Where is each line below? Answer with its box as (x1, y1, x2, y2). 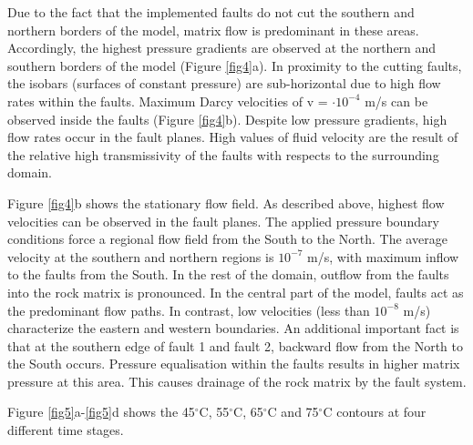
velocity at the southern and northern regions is (7, 247, 274, 266)
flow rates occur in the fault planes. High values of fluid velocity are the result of (7, 127, 458, 147)
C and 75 (267, 402, 319, 421)
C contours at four (323, 402, 427, 421)
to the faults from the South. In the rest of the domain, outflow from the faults (7, 265, 449, 284)
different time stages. (7, 420, 124, 440)
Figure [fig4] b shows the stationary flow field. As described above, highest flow (7, 193, 445, 212)
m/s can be (365, 91, 428, 110)
